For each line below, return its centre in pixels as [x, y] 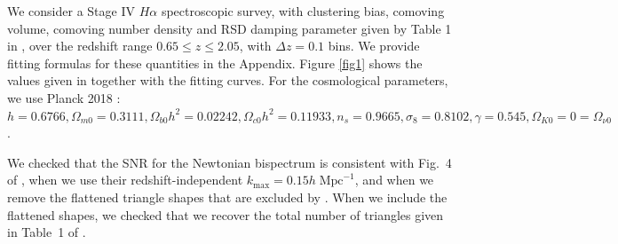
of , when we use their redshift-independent [125, 180]
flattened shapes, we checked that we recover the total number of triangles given [226, 214]
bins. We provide [374, 46]
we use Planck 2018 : [64, 97]
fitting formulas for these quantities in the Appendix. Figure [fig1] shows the [215, 63]
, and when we [394, 180]
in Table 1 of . [47, 232]
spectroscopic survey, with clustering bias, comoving [303, 11]
